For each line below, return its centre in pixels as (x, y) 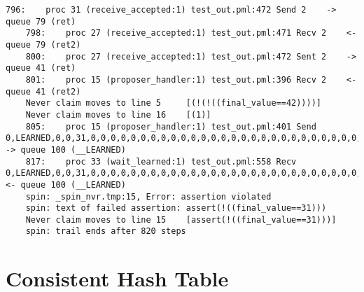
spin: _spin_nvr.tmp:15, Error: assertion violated (148, 196)
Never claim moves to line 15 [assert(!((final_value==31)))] (181, 220)
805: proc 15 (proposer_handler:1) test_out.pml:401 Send (171, 126)
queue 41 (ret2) (43, 91)
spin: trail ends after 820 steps (106, 231)
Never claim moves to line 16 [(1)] (118, 114)
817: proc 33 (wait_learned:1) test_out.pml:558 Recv (161, 161)
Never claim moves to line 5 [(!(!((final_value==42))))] (174, 103)
